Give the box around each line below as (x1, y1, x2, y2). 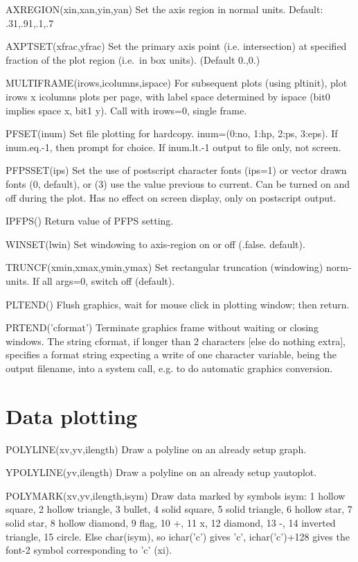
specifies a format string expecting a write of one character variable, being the (6, 347, 337, 362)
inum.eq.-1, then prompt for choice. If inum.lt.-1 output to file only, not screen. (6, 139, 341, 154)
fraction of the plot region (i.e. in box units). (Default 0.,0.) (6, 52, 260, 67)
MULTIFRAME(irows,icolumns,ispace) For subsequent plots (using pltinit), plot (6, 76, 348, 90)
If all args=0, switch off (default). (32, 273, 175, 288)
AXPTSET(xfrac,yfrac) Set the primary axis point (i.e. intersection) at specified (6, 39, 347, 53)
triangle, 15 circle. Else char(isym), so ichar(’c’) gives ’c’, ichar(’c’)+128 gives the (6, 529, 350, 543)
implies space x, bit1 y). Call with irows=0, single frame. (6, 103, 247, 117)
